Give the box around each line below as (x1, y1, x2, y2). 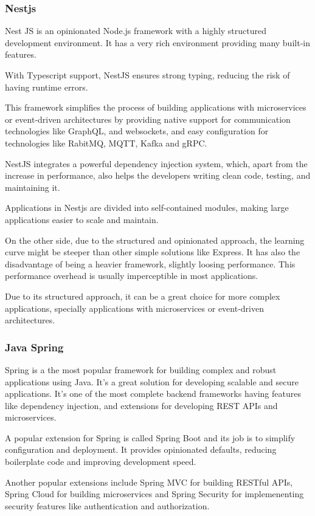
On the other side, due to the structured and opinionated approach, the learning (5, 233, 305, 246)
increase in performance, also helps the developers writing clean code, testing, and (5, 169, 311, 182)
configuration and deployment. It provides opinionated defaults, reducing (5, 443, 277, 456)
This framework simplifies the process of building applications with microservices (5, 101, 306, 114)
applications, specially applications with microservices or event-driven (5, 301, 264, 314)
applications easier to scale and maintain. (5, 213, 159, 225)
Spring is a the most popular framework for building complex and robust (5, 363, 277, 376)
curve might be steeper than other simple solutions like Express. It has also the (5, 246, 300, 258)
